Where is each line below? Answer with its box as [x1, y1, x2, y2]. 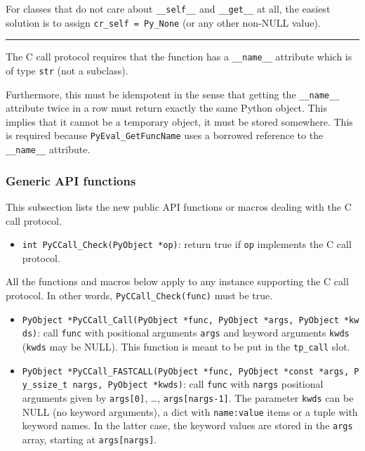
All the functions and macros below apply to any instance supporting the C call [6, 274, 349, 289]
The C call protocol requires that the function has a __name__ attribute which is [6, 49, 352, 64]
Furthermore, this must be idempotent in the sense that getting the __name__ [6, 86, 340, 101]
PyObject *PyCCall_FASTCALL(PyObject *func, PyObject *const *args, [22, 366, 350, 377]
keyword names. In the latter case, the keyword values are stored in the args [22, 418, 353, 433]
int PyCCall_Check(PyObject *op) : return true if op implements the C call [22, 237, 352, 251]
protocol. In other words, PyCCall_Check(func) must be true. [6, 288, 273, 303]
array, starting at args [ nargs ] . [22, 431, 157, 446]
